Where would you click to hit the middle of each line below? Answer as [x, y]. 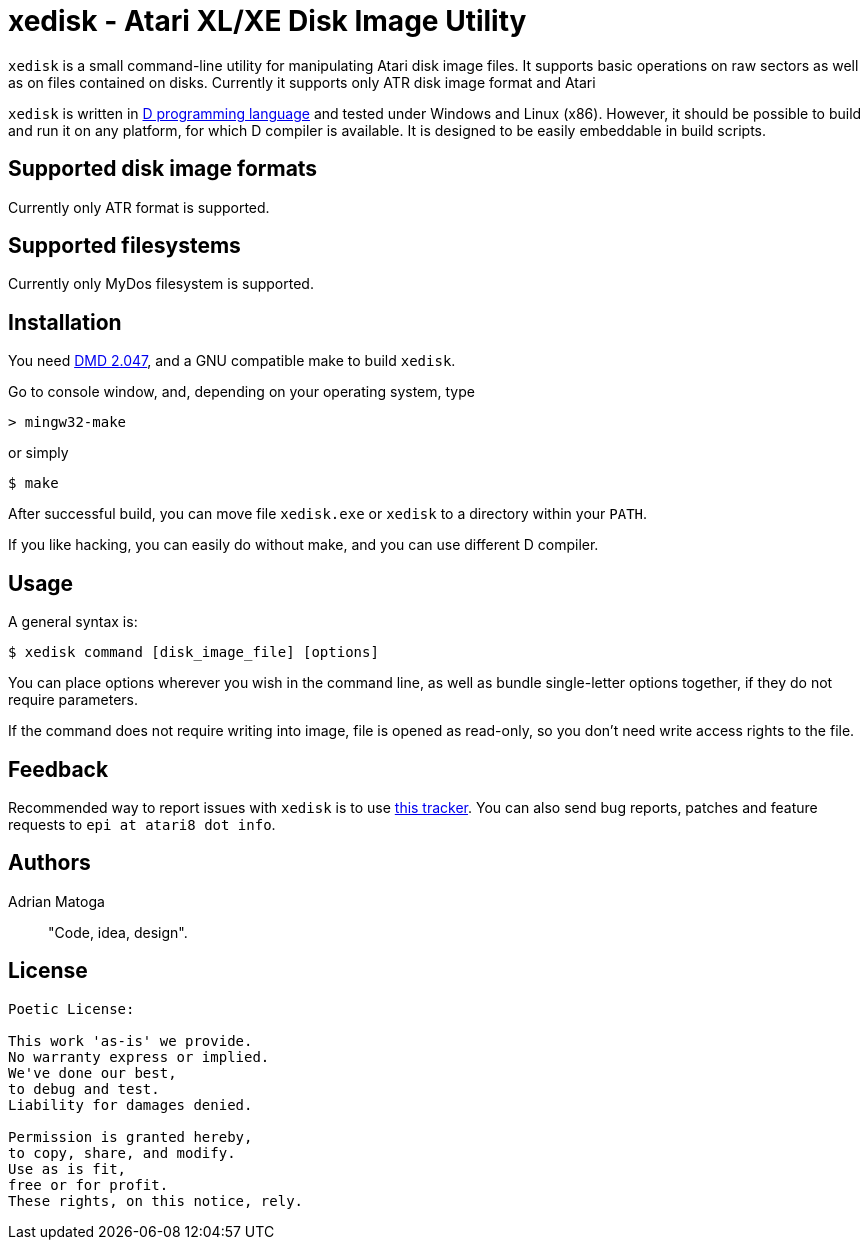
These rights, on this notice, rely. [156, 1200]
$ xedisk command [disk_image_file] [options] [193, 652]
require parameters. [73, 700]
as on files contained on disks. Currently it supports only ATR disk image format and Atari [302, 82]
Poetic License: [71, 1008]
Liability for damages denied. [130, 1104]
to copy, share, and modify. [122, 1152]
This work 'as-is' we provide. [130, 1040]
